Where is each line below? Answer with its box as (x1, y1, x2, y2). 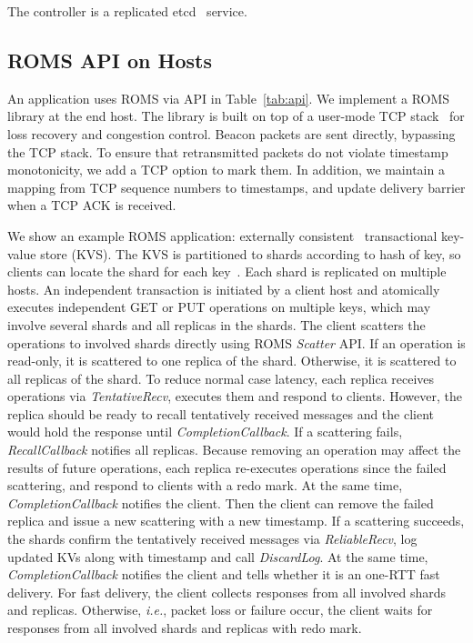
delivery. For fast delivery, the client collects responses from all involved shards (7, 582, 447, 601)
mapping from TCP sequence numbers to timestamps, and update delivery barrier (7, 177, 466, 196)
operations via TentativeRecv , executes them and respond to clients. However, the (7, 387, 462, 406)
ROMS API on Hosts (7, 45, 212, 74)
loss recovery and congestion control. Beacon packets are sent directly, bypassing (7, 124, 456, 143)
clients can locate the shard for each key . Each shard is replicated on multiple (7, 262, 447, 281)
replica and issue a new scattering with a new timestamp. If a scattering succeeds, (7, 511, 465, 530)
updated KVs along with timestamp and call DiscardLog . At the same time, (7, 547, 428, 566)
